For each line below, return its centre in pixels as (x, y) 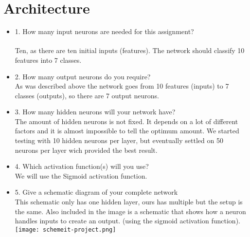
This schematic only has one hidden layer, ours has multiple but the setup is (129, 202)
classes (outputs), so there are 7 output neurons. (87, 95)
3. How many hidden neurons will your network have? (95, 112)
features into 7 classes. (48, 60)
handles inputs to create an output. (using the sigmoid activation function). (127, 221)
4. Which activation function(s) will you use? (82, 166)
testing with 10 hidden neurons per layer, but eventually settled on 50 (119, 140)
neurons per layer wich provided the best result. (86, 150)
